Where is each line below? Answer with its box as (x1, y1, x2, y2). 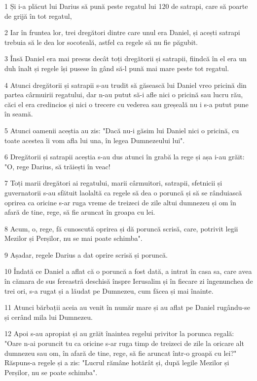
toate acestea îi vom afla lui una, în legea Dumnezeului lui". (4, 135, 185, 145)
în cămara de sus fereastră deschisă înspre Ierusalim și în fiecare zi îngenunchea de (4, 276, 253, 286)
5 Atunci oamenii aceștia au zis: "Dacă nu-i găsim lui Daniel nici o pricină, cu (4, 125, 239, 135)
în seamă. (4, 109, 33, 119)
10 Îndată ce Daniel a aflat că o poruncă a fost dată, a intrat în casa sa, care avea (4, 266, 252, 276)
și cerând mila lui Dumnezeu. (4, 311, 93, 322)
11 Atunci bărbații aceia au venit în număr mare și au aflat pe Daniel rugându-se (4, 302, 250, 312)
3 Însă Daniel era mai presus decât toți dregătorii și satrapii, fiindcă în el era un (4, 53, 247, 64)
